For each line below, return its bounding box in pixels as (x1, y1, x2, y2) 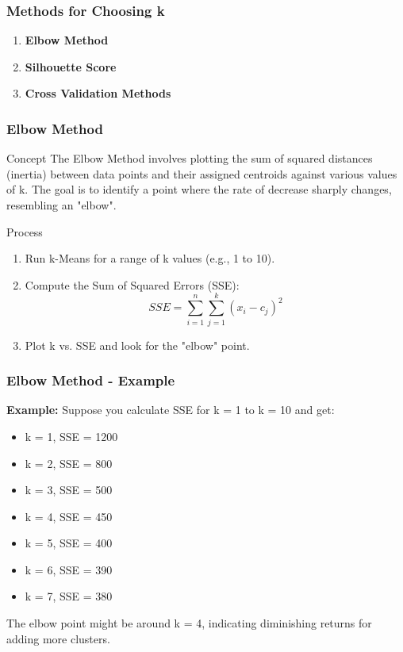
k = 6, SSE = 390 (25, 561, 113, 577)
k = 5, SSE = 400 (25, 535, 113, 551)
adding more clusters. (6, 630, 110, 646)
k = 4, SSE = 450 (25, 508, 113, 524)
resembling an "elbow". (6, 197, 117, 213)
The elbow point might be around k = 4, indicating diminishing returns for (6, 615, 372, 631)
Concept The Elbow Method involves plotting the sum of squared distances (6, 150, 373, 167)
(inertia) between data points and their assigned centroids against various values (6, 165, 397, 182)
